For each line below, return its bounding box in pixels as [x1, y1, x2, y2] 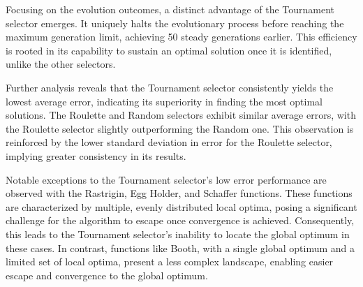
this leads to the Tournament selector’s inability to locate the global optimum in [6, 226, 350, 241]
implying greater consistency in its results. [6, 148, 186, 163]
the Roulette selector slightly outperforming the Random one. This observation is [6, 121, 354, 135]
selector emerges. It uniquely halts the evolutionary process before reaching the [6, 15, 344, 30]
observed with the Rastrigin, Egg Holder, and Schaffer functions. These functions [6, 186, 353, 200]
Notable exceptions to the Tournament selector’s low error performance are [6, 172, 327, 186]
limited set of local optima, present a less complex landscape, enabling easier [6, 254, 334, 269]
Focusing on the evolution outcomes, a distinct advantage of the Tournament [6, 2, 335, 16]
